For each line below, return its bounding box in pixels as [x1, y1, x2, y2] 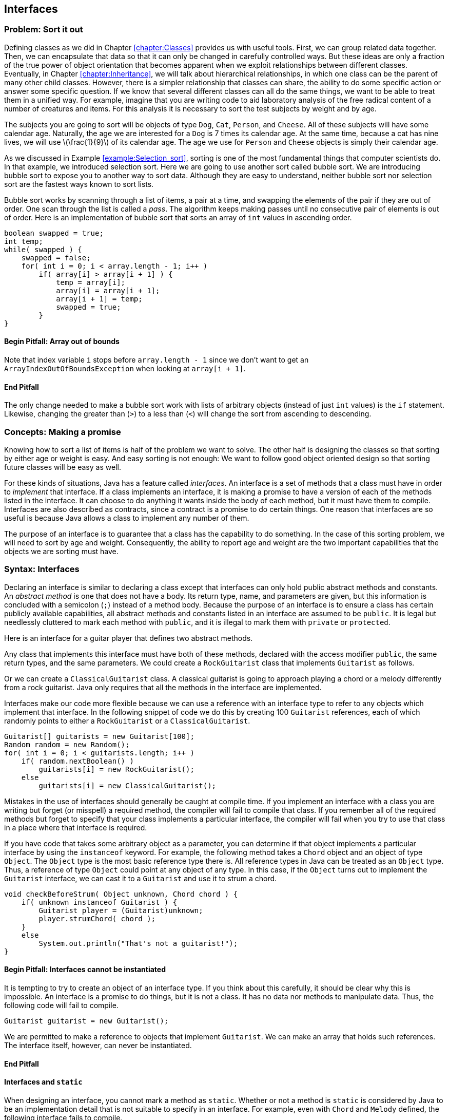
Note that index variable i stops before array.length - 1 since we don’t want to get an [4, 355, 309, 365]
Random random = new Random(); [4, 740, 130, 749]
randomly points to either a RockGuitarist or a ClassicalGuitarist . [4, 716, 250, 725]
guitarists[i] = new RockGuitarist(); [38, 765, 194, 773]
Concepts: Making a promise [4, 426, 121, 437]
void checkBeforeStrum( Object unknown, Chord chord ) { [4, 889, 238, 898]
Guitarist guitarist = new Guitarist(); [4, 1016, 169, 1025]
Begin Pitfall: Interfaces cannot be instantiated [4, 965, 166, 974]
